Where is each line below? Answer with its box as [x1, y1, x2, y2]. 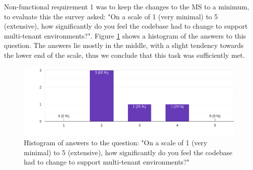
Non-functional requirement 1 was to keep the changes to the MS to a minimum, [4, 1, 250, 11]
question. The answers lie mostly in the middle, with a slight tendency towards [4, 40, 244, 50]
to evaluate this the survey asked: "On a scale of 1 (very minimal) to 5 [4, 11, 218, 21]
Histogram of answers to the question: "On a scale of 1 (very [24, 137, 207, 148]
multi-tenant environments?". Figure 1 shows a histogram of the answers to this [4, 30, 246, 41]
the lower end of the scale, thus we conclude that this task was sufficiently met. [4, 49, 245, 60]
